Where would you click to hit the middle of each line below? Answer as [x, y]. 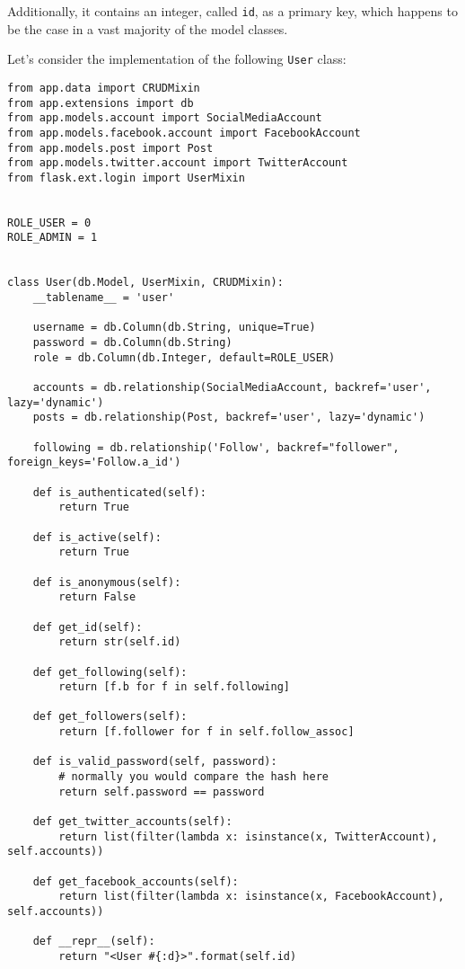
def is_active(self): [97, 537]
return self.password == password [162, 791]
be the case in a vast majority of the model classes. [148, 28]
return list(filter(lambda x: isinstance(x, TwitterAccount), [248, 836]
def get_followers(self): [110, 717]
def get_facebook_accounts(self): [136, 881]
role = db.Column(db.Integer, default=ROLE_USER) [184, 357]
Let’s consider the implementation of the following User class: [177, 59]
